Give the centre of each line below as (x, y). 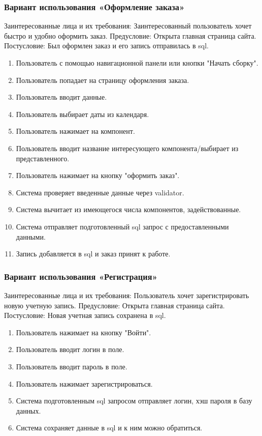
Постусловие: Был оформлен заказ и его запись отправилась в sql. (106, 46)
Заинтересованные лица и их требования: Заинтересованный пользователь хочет (128, 26)
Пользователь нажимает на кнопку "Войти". (84, 332)
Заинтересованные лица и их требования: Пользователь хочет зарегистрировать (127, 295)
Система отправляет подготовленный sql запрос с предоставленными (122, 226)
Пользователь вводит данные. (61, 97)
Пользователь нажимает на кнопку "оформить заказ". (98, 175)
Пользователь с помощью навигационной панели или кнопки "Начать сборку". (137, 63)
